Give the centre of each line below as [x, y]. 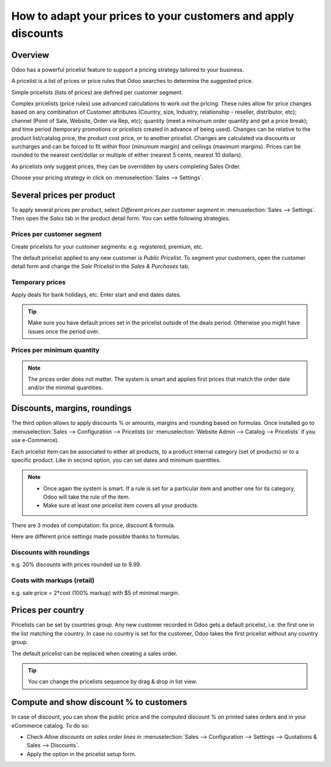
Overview [30, 55]
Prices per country [48, 610]
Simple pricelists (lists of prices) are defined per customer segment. [97, 92]
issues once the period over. [64, 331]
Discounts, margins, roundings [71, 408]
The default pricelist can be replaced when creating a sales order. [94, 653]
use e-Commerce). [35, 440]
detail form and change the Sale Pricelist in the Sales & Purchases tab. [101, 267]
